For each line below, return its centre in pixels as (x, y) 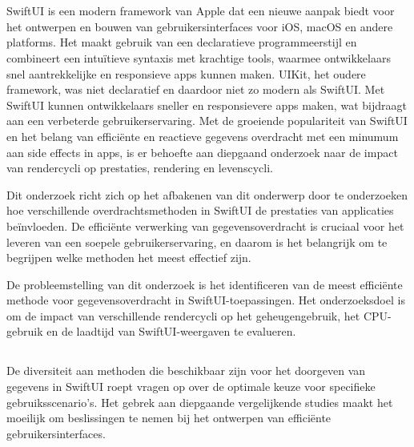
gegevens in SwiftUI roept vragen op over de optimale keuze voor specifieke (191, 387)
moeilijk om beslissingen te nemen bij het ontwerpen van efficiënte (169, 418)
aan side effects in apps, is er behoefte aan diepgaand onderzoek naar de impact (202, 152)
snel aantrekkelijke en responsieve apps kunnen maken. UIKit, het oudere (186, 73)
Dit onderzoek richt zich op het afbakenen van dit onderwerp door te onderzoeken (207, 194)
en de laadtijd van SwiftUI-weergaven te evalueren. (171, 331)
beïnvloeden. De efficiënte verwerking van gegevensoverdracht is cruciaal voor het (205, 226)
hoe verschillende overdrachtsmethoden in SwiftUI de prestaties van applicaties (200, 210)
